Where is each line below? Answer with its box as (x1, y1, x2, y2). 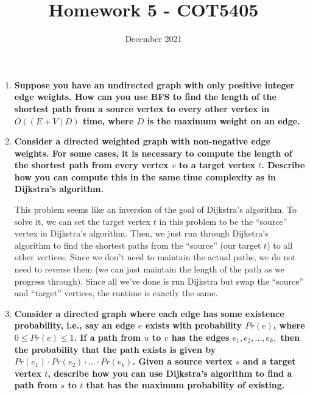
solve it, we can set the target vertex (14, 215, 151, 227)
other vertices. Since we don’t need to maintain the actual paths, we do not (14, 251, 296, 263)
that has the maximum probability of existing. (86, 379, 285, 391)
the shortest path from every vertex (14, 158, 169, 171)
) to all (267, 238, 293, 251)
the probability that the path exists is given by (14, 343, 216, 355)
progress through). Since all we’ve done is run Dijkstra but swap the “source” (14, 274, 303, 287)
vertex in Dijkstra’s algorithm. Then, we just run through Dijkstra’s (14, 227, 269, 240)
